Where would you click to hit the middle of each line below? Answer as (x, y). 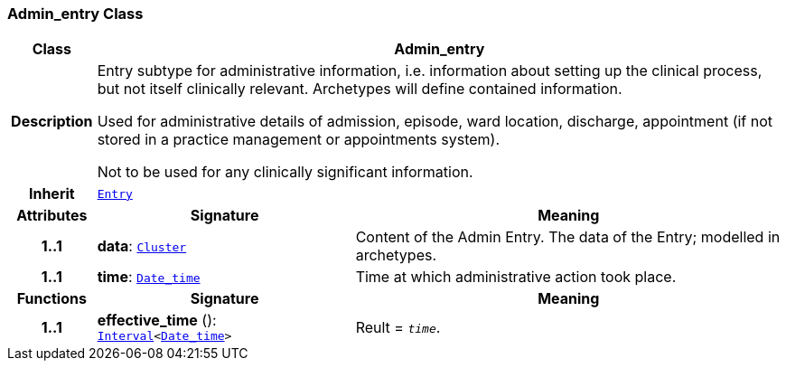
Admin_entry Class (75, 14)
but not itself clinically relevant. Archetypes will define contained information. (360, 89)
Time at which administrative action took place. (516, 277)
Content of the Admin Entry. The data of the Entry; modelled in (568, 237)
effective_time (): (157, 321)
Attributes (52, 216)
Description (52, 122)
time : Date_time (149, 277)
